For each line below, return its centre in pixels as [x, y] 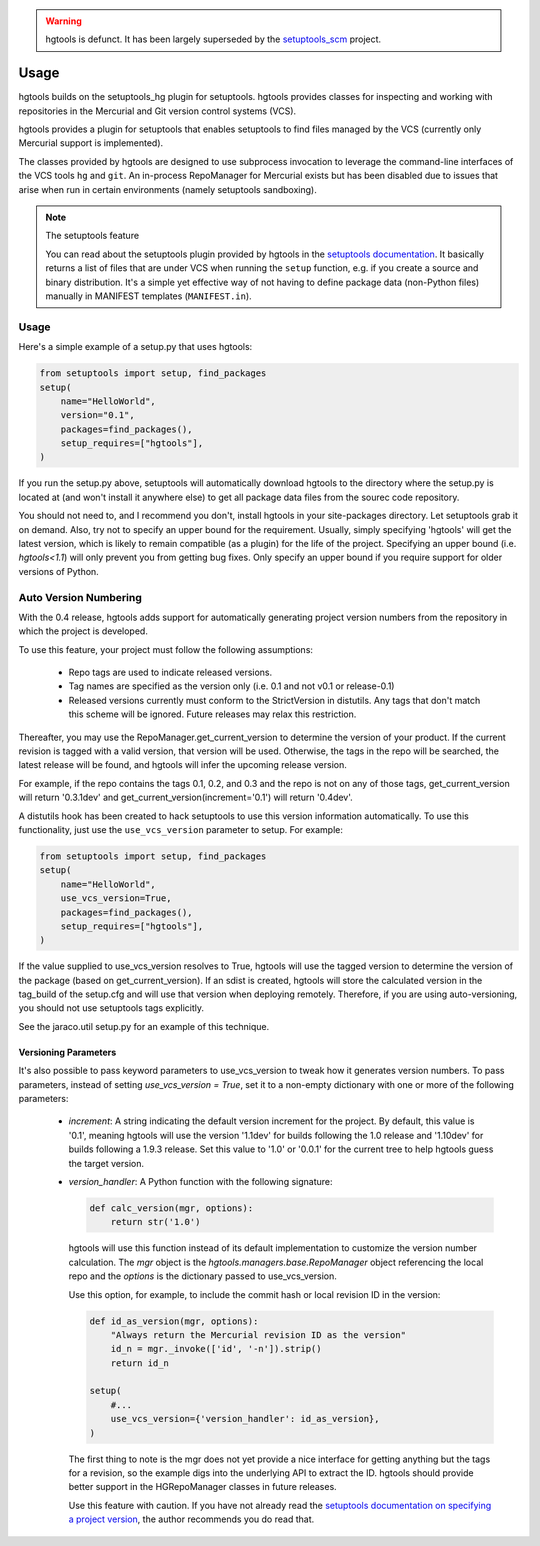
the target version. [106, 1163]
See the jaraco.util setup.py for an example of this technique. [144, 1026]
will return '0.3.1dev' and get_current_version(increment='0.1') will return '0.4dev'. [186, 797]
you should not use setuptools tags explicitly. [111, 1008]
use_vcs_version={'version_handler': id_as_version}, [245, 1419]
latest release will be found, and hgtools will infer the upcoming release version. [182, 765]
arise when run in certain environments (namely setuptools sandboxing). [167, 189]
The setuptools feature [92, 236]
